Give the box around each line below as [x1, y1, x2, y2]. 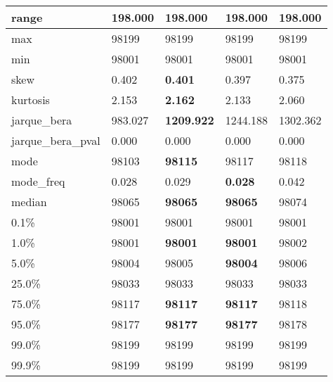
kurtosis [11, 91, 50, 108]
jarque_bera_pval [11, 132, 100, 148]
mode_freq [11, 173, 65, 189]
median [11, 193, 47, 210]
